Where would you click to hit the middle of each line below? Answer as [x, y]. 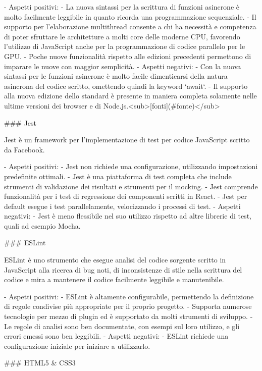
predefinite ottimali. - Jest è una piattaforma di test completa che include [118, 176]
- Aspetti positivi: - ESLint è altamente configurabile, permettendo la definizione [129, 296]
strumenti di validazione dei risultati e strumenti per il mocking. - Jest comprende [131, 186]
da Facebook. [24, 149]
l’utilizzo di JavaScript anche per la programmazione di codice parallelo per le [125, 46]
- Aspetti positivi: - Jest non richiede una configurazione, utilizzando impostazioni [131, 166]
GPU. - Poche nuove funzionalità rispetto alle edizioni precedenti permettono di [128, 56]
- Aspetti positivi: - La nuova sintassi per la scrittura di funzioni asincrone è [122, 7]
